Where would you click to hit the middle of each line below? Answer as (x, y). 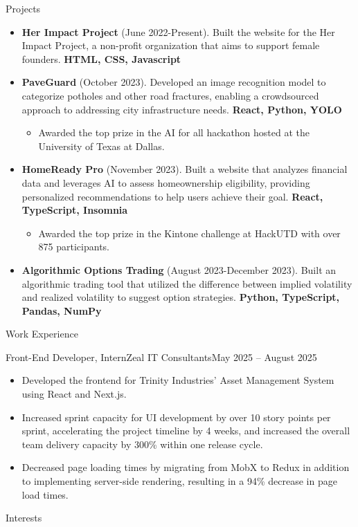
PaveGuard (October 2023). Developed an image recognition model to (174, 82)
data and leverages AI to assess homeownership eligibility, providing (166, 182)
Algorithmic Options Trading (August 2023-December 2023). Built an (179, 269)
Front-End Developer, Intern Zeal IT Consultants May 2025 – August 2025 (161, 357)
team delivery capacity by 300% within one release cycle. (142, 444)
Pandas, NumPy (62, 310)
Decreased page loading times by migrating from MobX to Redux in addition (186, 467)
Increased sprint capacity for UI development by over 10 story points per (176, 417)
